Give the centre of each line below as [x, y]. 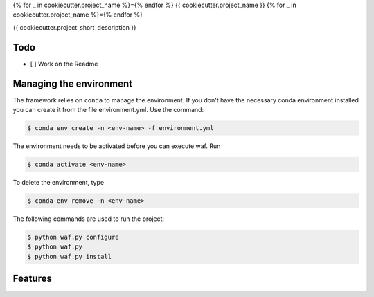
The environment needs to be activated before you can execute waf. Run [117, 146]
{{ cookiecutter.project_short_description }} [74, 27]
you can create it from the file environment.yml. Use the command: [108, 109]
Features [32, 279]
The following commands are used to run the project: [89, 219]
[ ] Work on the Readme [64, 64]
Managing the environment [73, 83]
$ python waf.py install [70, 256]
